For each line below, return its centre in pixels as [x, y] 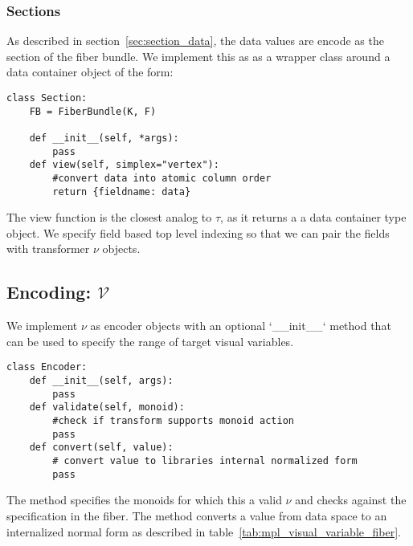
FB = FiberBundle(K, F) [93, 111]
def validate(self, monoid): [107, 407]
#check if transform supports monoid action [173, 421]
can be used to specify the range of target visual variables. [150, 341]
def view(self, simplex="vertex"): [124, 165]
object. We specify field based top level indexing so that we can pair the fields [198, 232]
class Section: [47, 98]
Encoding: [49, 292]
